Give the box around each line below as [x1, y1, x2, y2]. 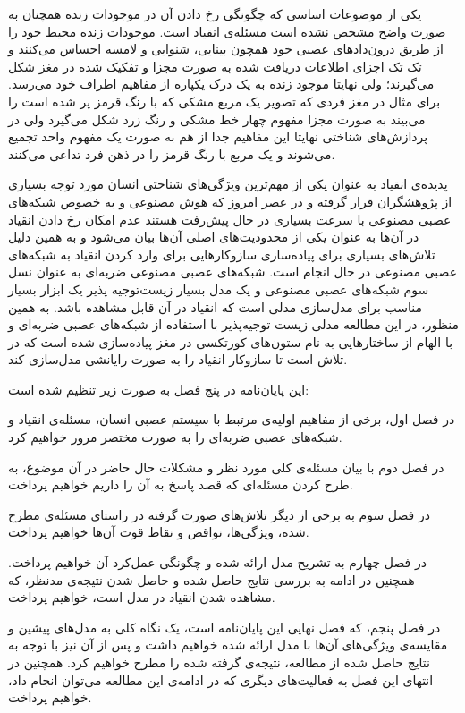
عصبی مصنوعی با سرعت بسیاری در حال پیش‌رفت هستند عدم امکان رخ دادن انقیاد [8, 209, 452, 228]
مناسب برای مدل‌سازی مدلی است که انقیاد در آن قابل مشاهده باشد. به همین [8, 297, 423, 316]
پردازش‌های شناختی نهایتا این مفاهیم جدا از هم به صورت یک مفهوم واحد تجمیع [8, 127, 428, 146]
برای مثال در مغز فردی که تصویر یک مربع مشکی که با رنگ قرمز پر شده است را [8, 91, 441, 110]
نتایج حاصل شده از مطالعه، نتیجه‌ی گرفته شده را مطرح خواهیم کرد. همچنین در [8, 653, 430, 671]
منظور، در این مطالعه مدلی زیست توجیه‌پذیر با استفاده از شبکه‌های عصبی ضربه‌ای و [8, 315, 459, 334]
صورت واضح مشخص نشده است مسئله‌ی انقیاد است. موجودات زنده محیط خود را [8, 21, 446, 40]
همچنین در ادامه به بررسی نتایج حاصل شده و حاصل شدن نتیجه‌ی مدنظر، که [8, 570, 415, 589]
